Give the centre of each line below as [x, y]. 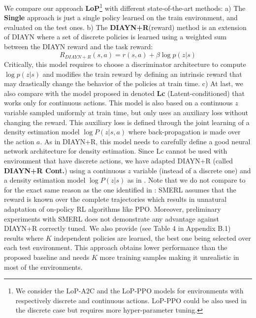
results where [24, 238]
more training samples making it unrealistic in [169, 257]
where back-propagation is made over [184, 132]
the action [19, 141]
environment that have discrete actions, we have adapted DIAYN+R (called [118, 161]
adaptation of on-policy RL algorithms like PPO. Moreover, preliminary [112, 208]
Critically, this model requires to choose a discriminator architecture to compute [125, 64]
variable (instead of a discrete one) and [192, 170]
